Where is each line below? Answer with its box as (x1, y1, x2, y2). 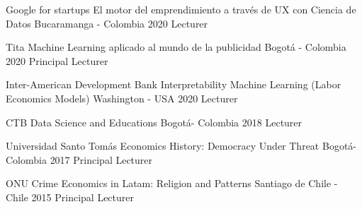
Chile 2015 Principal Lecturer (6, 189, 134, 204)
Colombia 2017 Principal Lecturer (6, 152, 153, 167)
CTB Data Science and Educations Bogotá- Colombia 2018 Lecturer (6, 114, 302, 129)
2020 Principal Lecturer (6, 53, 108, 68)
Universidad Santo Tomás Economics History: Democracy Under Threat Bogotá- (6, 138, 356, 153)
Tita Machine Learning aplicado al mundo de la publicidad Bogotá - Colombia (6, 40, 346, 54)
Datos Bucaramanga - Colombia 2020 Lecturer (6, 16, 208, 30)
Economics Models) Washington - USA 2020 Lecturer (6, 90, 238, 105)
